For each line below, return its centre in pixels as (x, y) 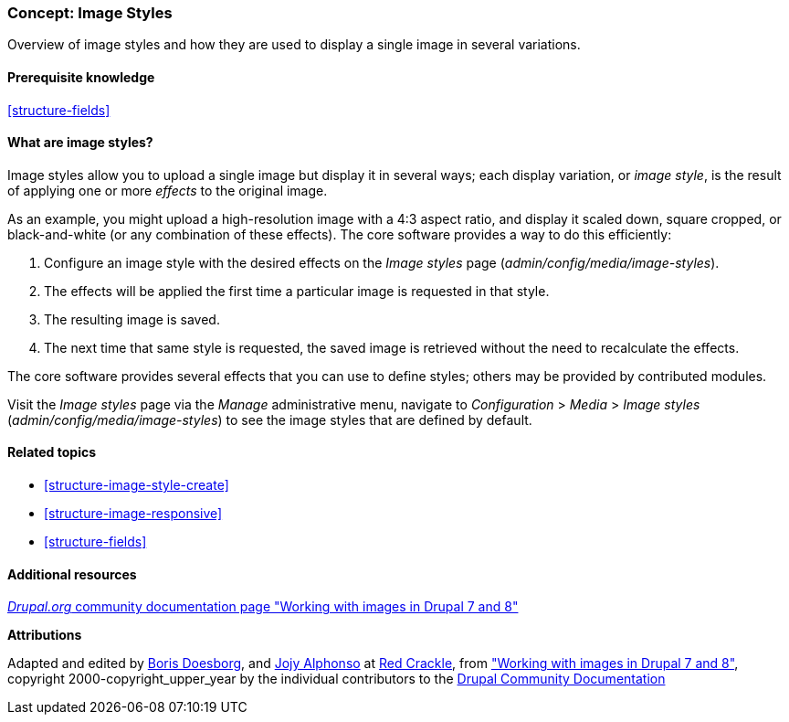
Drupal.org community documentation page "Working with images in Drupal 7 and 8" (263, 607)
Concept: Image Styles (90, 13)
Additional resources (72, 574)
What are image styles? (80, 143)
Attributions (45, 635)
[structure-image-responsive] (133, 514)
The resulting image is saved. (132, 319)
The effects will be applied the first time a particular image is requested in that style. (297, 291)
